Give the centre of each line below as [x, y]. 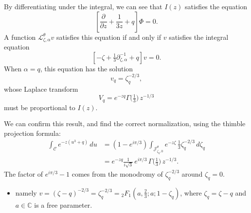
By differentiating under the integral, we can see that [83, 6]
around [192, 173]
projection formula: [32, 133]
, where [191, 192]
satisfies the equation [216, 6]
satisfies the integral [199, 37]
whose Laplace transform [41, 89]
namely [26, 192]
